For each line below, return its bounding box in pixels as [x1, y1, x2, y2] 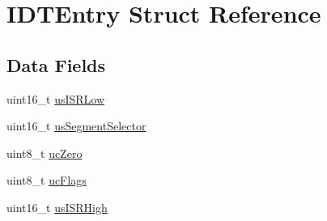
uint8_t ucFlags [6, 172, 87, 189]
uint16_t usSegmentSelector [6, 117, 147, 134]
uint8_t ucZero [6, 144, 83, 161]
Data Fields [6, 52, 106, 77]
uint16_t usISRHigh [6, 198, 108, 215]
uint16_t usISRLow [6, 90, 105, 107]
